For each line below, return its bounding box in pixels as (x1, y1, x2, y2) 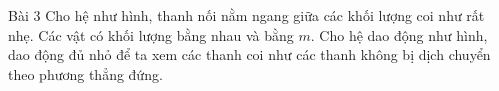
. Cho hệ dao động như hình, (310, 24, 488, 45)
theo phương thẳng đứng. (8, 63, 163, 84)
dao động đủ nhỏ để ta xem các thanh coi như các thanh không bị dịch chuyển (8, 44, 491, 65)
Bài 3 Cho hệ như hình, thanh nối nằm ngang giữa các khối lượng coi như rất (8, 5, 485, 25)
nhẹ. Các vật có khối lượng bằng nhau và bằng (8, 24, 294, 45)
